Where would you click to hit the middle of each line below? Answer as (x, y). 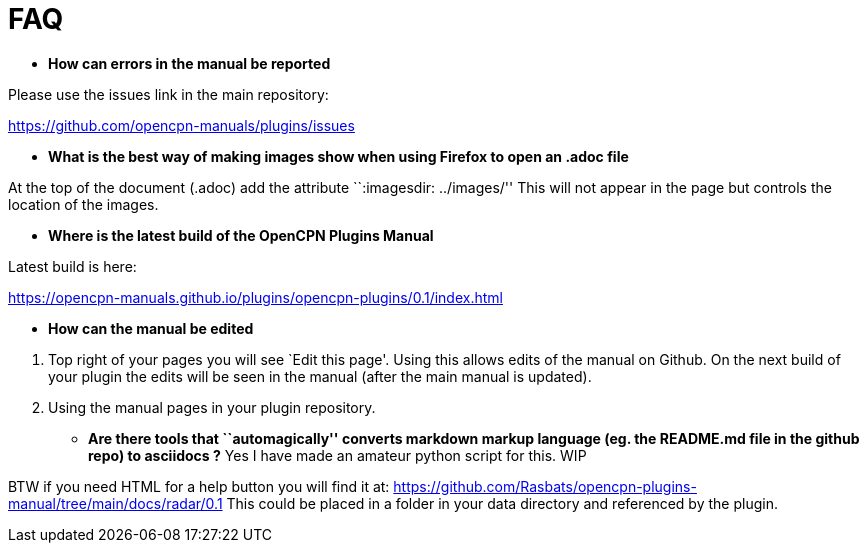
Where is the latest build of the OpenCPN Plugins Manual (241, 235)
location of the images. (83, 204)
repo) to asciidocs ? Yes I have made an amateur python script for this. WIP (337, 455)
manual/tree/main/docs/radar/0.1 (115, 503)
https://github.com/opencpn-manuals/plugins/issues (181, 125)
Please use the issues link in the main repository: (168, 94)
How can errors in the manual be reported (189, 63)
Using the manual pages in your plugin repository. (212, 407)
